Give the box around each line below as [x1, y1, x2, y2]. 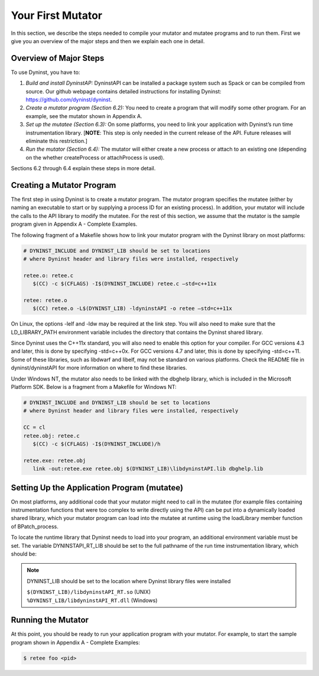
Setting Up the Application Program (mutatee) [11, 482, 183, 493]
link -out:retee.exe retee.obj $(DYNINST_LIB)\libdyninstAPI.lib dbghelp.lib [32, 466, 263, 472]
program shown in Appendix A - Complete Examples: [11, 639, 141, 646]
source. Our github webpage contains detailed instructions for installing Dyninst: [25, 87, 222, 95]
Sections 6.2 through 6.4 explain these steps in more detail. [11, 165, 156, 172]
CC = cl [23, 424, 45, 431]
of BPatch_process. [11, 523, 59, 530]
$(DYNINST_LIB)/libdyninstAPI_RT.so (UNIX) [27, 589, 151, 596]
